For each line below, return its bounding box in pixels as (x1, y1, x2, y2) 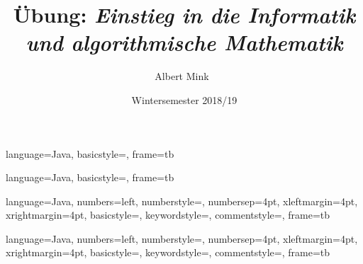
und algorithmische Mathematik (26, 28, 343, 57)
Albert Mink (155, 69, 209, 84)
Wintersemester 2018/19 (131, 92, 238, 107)
